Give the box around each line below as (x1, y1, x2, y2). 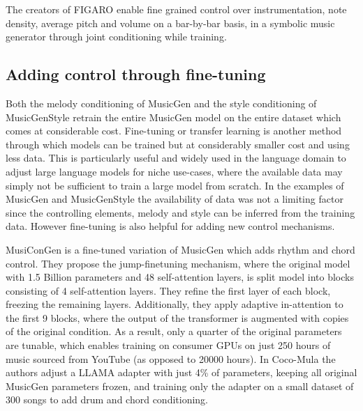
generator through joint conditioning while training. (6, 29, 227, 44)
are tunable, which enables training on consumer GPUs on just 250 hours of (6, 338, 331, 352)
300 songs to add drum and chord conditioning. (6, 392, 208, 407)
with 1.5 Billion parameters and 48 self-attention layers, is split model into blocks (6, 270, 354, 284)
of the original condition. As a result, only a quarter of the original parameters (6, 324, 342, 339)
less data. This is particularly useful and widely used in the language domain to (6, 150, 346, 165)
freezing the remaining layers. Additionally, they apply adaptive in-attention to (6, 297, 343, 311)
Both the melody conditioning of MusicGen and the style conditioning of (6, 95, 317, 110)
